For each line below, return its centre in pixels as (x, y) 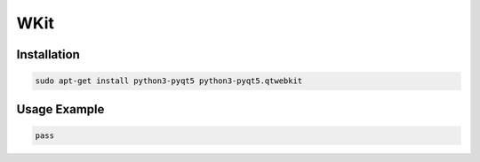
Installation (48, 54)
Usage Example (60, 109)
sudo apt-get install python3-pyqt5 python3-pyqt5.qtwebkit (169, 81)
